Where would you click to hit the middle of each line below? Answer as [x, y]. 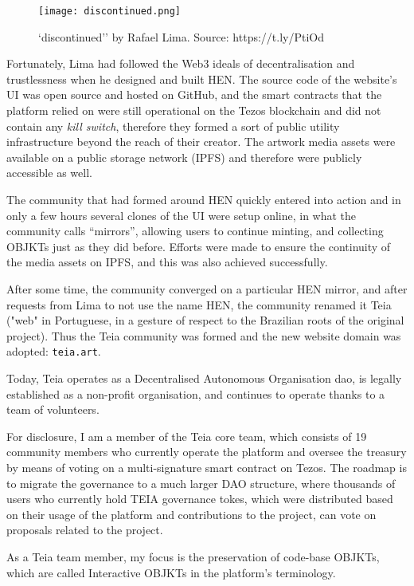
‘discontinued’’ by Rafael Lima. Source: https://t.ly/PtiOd [182, 36]
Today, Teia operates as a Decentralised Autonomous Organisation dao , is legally [204, 378]
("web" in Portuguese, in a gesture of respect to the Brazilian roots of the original [205, 320]
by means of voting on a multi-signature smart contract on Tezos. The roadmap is [207, 467]
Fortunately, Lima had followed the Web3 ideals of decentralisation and [181, 63]
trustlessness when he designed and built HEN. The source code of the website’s [202, 79]
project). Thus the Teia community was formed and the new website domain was [204, 335]
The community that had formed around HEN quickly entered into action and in [204, 199]
